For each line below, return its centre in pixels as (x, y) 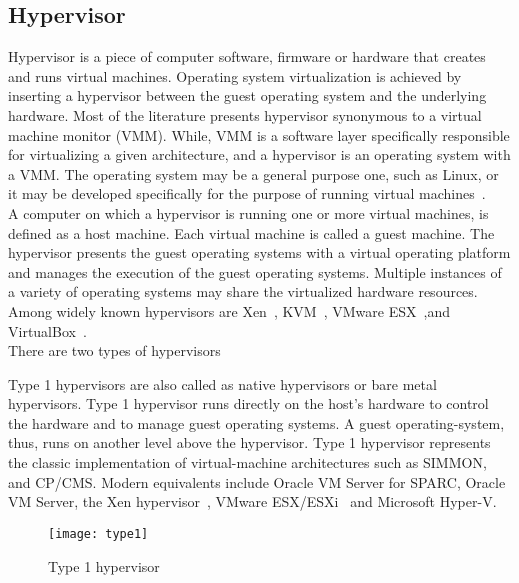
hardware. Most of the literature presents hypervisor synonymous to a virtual (245, 114)
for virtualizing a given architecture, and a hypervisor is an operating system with (259, 154)
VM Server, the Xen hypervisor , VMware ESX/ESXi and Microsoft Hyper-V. (252, 501)
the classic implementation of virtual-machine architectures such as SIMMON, (247, 462)
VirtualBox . (47, 330)
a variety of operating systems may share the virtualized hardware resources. (243, 291)
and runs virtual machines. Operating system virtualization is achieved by (235, 75)
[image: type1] (98, 533)
